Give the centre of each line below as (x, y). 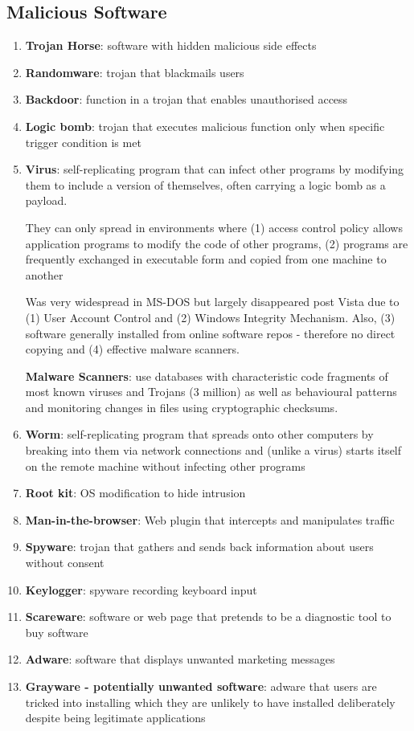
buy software (57, 632)
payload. (46, 200)
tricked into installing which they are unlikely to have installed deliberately (210, 702)
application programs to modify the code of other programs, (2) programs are (217, 243)
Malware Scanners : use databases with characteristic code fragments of (207, 376)
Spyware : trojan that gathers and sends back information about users (199, 547)
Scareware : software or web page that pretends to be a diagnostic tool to (208, 617)
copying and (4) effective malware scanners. (132, 349)
